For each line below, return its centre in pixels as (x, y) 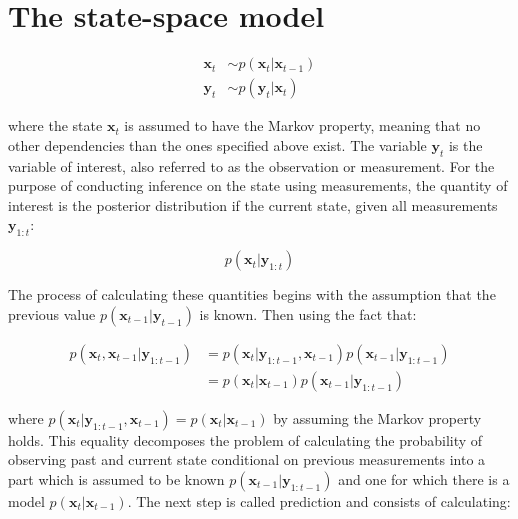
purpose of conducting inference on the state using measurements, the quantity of (258, 185)
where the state (55, 125)
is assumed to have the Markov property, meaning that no (302, 125)
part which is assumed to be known (116, 479)
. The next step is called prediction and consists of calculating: (319, 501)
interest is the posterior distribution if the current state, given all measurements (253, 204)
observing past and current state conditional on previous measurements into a (247, 459)
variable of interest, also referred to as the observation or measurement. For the (251, 165)
